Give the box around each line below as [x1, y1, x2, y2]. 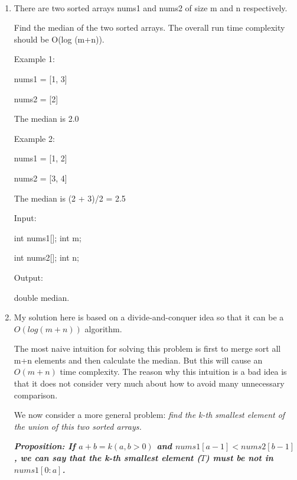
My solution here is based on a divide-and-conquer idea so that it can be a [14, 311, 284, 323]
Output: [14, 271, 43, 283]
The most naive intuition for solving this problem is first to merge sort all [14, 342, 281, 355]
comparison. [14, 388, 58, 401]
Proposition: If [14, 440, 76, 452]
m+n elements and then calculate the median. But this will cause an [14, 353, 263, 366]
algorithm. [84, 322, 122, 335]
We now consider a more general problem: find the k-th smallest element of [14, 408, 285, 421]
